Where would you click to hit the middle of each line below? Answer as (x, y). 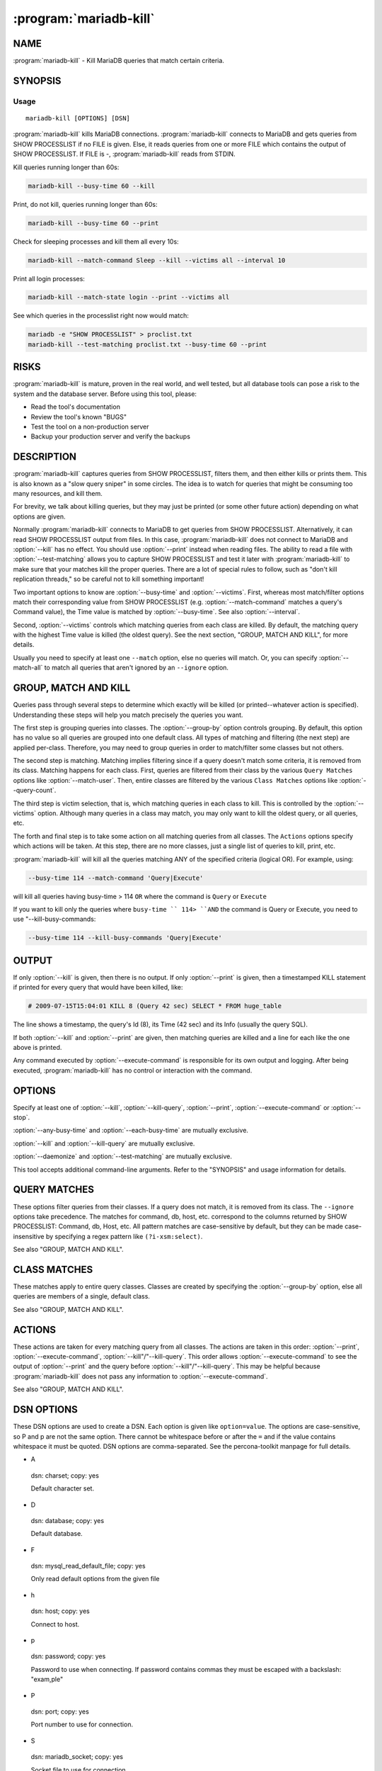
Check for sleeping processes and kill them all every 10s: (96, 242)
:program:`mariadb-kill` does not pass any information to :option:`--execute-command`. (140, 1376)
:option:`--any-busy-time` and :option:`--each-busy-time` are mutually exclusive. (131, 1131)
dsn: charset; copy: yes (65, 1475)
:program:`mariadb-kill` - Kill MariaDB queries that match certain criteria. (118, 61)
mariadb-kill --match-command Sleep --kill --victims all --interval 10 (157, 260)
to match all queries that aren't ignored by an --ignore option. (137, 668)
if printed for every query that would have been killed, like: (98, 988)
